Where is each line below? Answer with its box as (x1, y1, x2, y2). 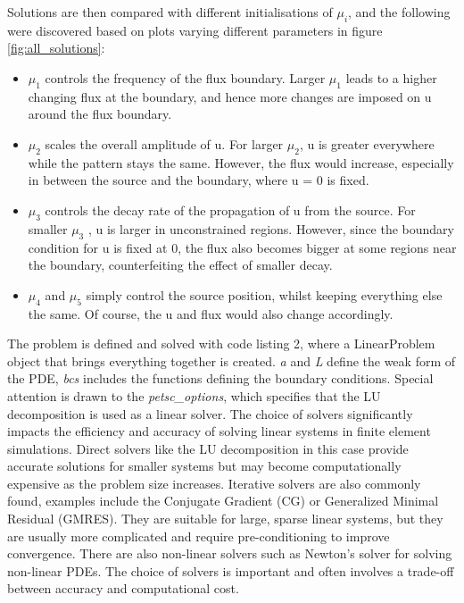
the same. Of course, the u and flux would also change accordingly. (28, 304, 394, 322)
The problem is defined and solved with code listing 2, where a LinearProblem (7, 334, 435, 353)
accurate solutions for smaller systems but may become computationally (7, 456, 402, 475)
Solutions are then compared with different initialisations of (7, 3, 333, 21)
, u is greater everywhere (299, 134, 435, 153)
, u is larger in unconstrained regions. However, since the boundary (87, 219, 454, 238)
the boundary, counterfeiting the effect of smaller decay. (28, 255, 333, 274)
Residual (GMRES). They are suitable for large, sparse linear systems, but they (7, 509, 443, 528)
